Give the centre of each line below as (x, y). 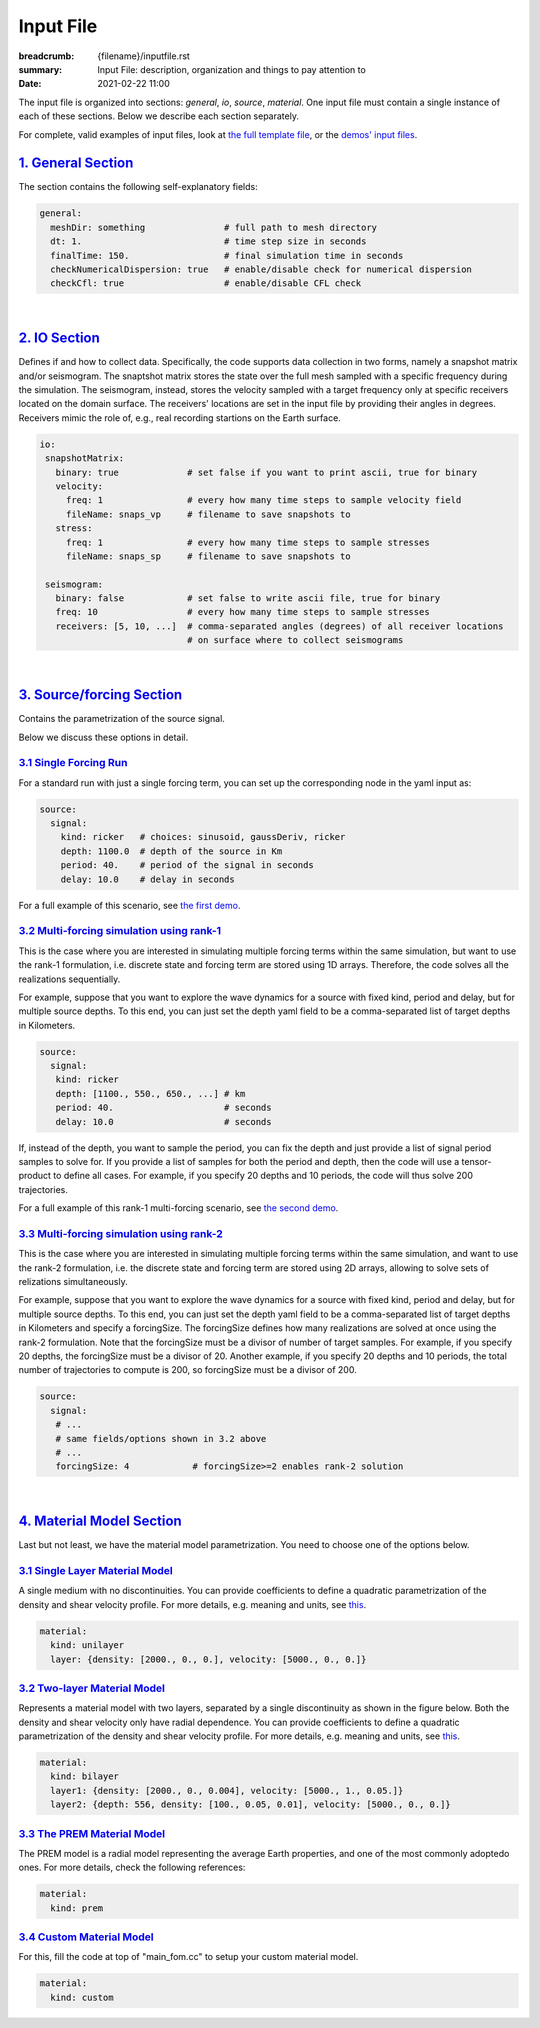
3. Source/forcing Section (100, 695)
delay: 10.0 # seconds (163, 1121)
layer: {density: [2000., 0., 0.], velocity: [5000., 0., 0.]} (208, 1659)
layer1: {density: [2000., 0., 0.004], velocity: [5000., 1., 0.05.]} (227, 1790)
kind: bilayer (85, 1776)
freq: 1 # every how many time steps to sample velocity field (263, 500)
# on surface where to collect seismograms (295, 640)
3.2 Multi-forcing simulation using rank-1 (120, 931)
